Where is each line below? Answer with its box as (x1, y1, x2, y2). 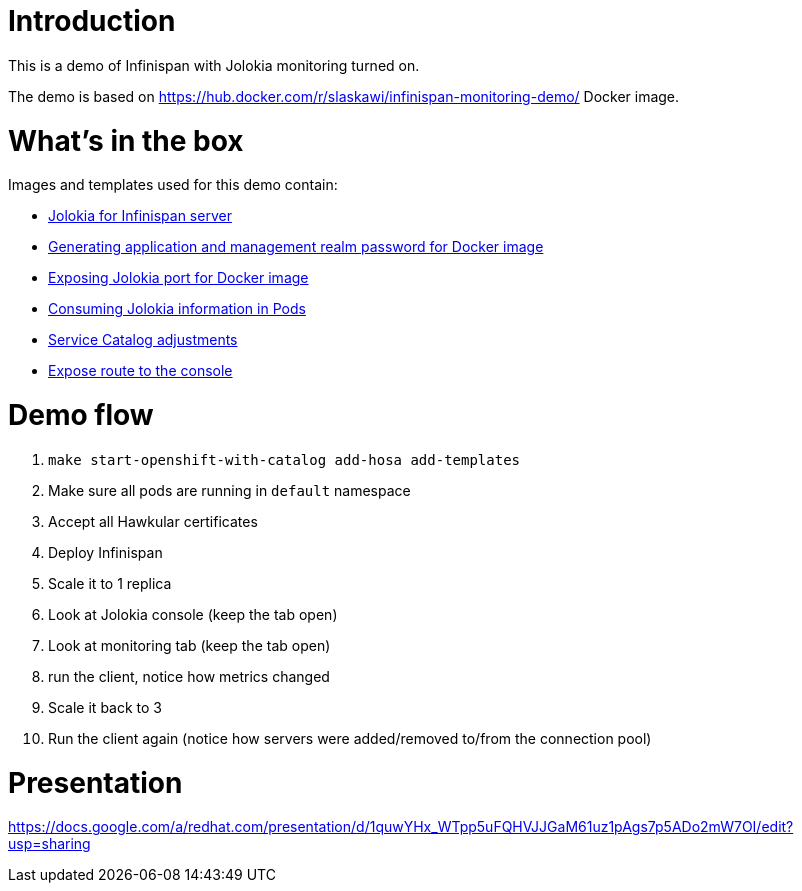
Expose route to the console (48, 362, 233, 380)
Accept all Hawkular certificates (48, 512, 258, 530)
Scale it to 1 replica (48, 574, 172, 592)
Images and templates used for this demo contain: (8, 176, 338, 194)
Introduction (8, 4, 176, 38)
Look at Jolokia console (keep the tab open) (48, 605, 338, 623)
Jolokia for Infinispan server (48, 207, 232, 225)
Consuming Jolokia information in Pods (48, 300, 306, 318)
